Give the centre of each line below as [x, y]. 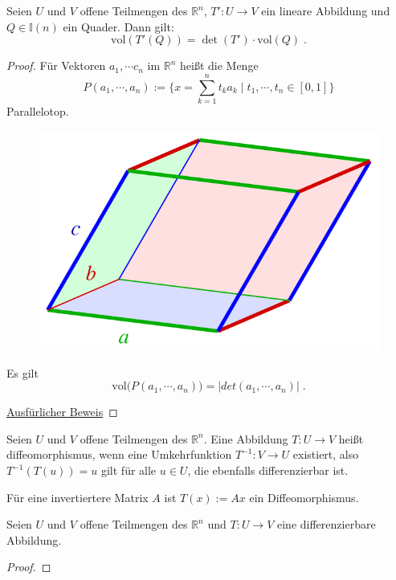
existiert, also [326, 454]
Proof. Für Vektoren [56, 65]
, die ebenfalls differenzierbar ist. [268, 470]
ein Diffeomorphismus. [304, 497]
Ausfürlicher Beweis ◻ [62, 412]
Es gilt [22, 372]
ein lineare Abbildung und [326, 10]
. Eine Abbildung [246, 438]
